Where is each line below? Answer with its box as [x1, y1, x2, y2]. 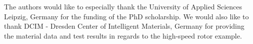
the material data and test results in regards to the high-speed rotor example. [4, 30, 242, 41]
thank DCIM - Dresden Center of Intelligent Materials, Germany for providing [4, 21, 244, 31]
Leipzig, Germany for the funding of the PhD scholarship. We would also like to [4, 11, 249, 21]
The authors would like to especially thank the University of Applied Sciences [4, 1, 242, 11]
